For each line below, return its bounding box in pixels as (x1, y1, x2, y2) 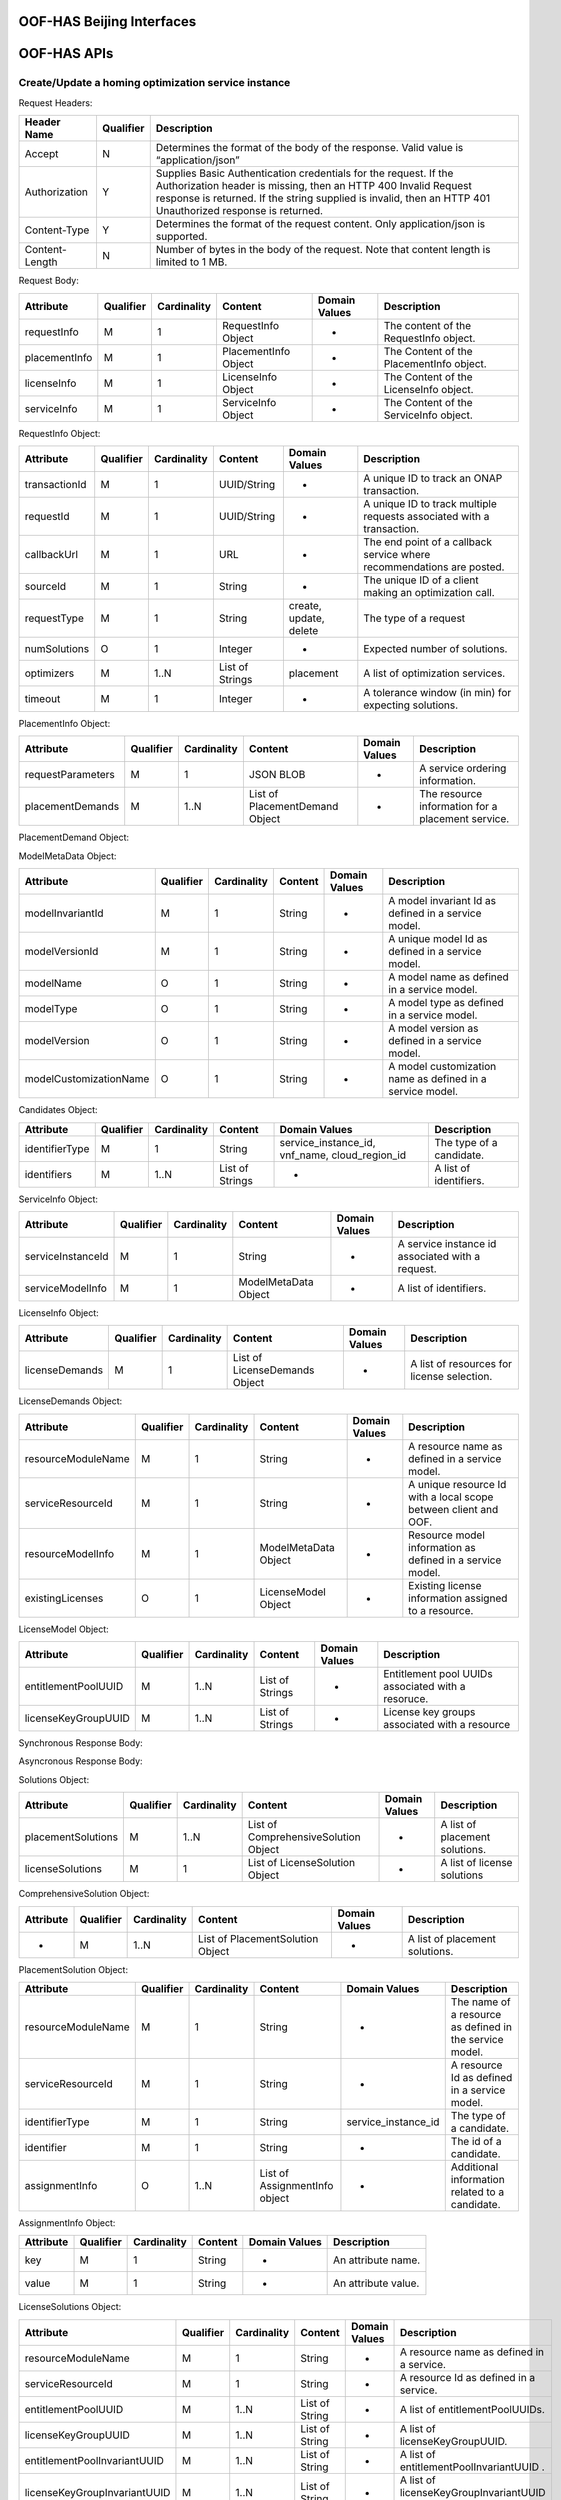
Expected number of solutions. (363, 641, 508, 655)
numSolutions (24, 641, 90, 655)
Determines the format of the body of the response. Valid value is (155, 141, 464, 155)
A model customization (388, 1060, 497, 1074)
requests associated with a (363, 509, 490, 523)
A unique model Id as (388, 932, 489, 946)
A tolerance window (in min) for (363, 685, 512, 699)
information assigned (408, 1591, 508, 1605)
